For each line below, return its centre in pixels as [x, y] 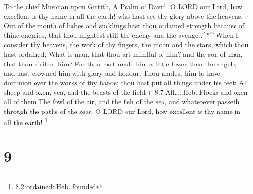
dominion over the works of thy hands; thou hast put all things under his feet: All [126, 82]
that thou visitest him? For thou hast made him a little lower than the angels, [120, 63]
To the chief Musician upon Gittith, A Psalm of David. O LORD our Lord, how [123, 6]
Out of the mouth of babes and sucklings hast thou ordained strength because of [124, 25]
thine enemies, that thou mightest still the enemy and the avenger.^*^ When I [121, 35]
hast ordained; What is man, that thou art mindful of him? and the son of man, [123, 54]
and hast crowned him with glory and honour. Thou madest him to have [112, 73]
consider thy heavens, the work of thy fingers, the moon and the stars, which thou [126, 44]
